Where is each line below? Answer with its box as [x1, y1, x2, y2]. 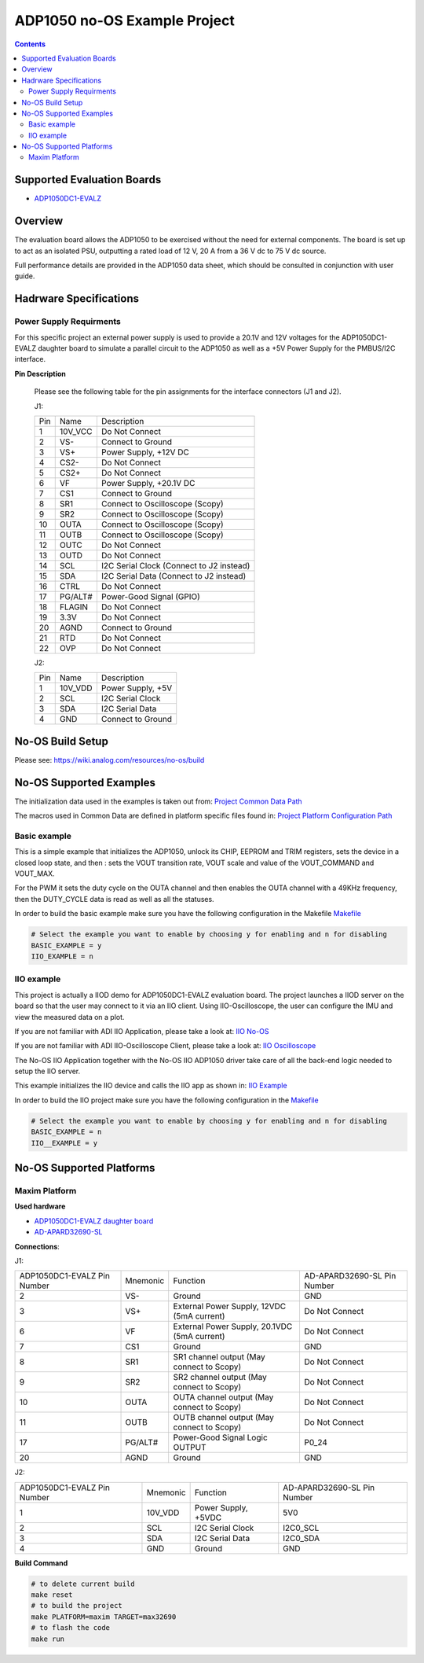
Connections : [14, 1242, 60, 1251]
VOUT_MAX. [14, 869, 55, 878]
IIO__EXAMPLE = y [31, 1139, 98, 1147]
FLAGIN [59, 602, 89, 613]
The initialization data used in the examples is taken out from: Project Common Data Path [14, 797, 302, 806]
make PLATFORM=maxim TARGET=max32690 [31, 1612, 177, 1621]
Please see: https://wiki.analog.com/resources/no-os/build [14, 755, 205, 764]
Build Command [14, 1558, 68, 1568]
